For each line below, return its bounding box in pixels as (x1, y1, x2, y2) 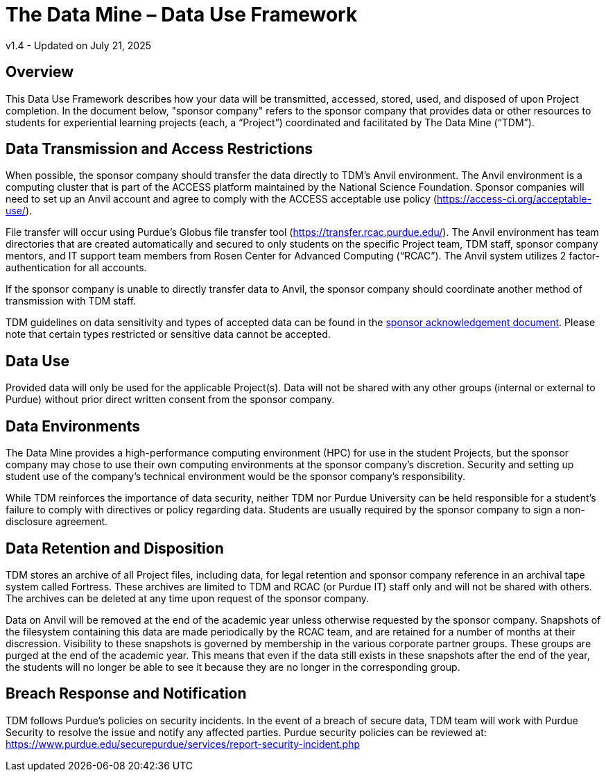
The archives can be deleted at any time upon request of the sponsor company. (6, 592, 370, 604)
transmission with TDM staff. (6, 295, 137, 307)
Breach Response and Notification (6, 685, 247, 703)
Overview (6, 63, 74, 81)
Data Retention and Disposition (6, 539, 224, 557)
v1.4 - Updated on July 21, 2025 (6, 39, 152, 51)
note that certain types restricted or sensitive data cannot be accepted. (6, 328, 331, 341)
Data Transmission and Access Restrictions (6, 140, 313, 158)
